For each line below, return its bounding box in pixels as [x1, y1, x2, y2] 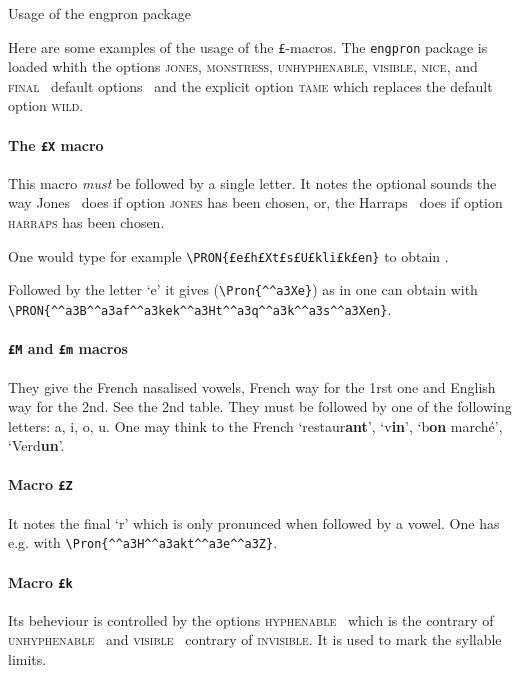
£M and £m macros [8, 338, 128, 359]
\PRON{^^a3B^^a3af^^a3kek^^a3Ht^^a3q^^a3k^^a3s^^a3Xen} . [8, 298, 392, 319]
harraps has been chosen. [8, 212, 165, 233]
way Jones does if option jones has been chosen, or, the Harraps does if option [8, 192, 503, 213]
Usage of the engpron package [8, 3, 191, 23]
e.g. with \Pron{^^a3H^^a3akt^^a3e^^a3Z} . [8, 532, 278, 553]
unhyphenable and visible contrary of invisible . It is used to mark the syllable [8, 629, 502, 650]
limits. [8, 649, 47, 670]
